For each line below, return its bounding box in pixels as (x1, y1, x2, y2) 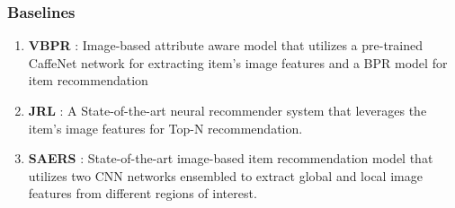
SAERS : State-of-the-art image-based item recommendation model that (28, 149, 433, 168)
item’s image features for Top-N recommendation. (28, 118, 303, 137)
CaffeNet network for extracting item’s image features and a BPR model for (28, 53, 448, 72)
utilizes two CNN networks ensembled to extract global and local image (28, 166, 423, 185)
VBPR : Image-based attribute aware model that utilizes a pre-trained (28, 36, 424, 55)
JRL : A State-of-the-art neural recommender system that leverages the (28, 101, 427, 119)
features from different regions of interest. (28, 184, 257, 203)
